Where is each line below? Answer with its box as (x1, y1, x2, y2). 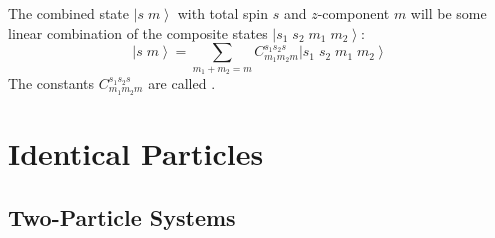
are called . (148, 72, 216, 93)
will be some (410, 3, 487, 23)
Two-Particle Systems (8, 201, 236, 232)
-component (317, 3, 390, 23)
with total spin (177, 3, 269, 23)
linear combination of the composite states (8, 22, 268, 43)
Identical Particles (8, 133, 264, 174)
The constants (8, 72, 95, 93)
